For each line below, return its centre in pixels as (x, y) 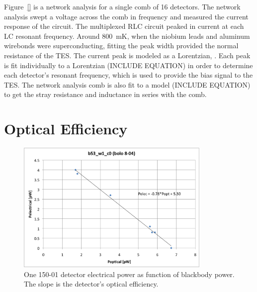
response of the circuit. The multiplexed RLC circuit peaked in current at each (124, 26)
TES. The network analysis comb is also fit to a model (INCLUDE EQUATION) (127, 84)
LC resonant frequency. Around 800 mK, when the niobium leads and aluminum (127, 36)
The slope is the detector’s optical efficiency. (91, 284)
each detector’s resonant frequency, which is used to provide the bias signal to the (128, 75)
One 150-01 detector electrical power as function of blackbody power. (129, 274)
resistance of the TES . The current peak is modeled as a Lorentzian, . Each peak (127, 55)
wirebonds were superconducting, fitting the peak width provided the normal (121, 46)
